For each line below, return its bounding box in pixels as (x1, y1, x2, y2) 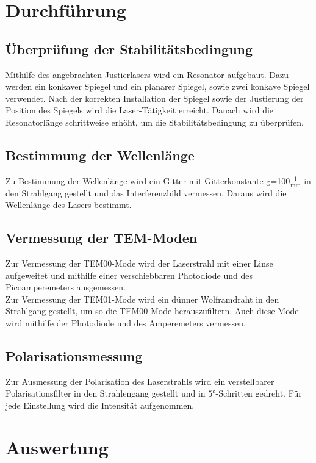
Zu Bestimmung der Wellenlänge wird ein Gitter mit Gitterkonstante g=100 (5, 174, 290, 187)
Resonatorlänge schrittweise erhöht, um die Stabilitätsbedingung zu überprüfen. (5, 115, 304, 128)
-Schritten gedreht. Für (215, 387, 302, 400)
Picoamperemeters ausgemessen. (5, 281, 126, 293)
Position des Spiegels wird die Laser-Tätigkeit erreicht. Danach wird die (5, 104, 274, 117)
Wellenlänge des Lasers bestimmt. (5, 198, 132, 211)
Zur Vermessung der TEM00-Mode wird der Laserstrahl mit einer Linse (5, 256, 273, 269)
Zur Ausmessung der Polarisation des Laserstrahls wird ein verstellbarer (5, 375, 275, 387)
